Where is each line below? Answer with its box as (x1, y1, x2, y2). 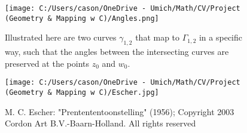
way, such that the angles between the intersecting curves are (5, 45, 229, 58)
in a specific (199, 31, 242, 44)
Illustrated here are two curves (5, 31, 117, 44)
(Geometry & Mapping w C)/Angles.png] (5, 14, 159, 23)
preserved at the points (5, 57, 90, 69)
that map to (135, 31, 180, 44)
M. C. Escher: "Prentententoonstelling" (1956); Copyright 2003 (5, 105, 234, 117)
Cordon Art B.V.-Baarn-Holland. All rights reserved (5, 117, 196, 129)
